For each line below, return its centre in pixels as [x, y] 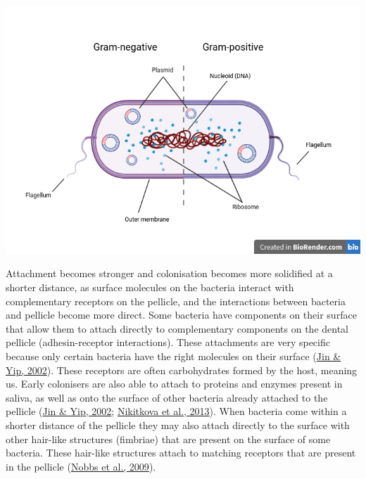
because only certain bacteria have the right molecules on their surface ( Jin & [173, 356]
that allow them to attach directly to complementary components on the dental [177, 328]
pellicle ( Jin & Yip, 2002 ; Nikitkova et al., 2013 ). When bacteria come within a [176, 411]
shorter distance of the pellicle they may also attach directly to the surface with [178, 424]
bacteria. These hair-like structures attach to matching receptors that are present [181, 453]
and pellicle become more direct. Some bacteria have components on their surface [181, 315]
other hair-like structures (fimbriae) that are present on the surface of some [168, 439]
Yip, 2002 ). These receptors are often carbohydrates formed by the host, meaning [182, 370]
